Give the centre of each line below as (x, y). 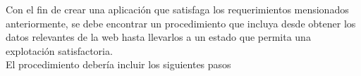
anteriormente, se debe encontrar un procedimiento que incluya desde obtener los (181, 23)
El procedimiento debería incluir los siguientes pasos (118, 64)
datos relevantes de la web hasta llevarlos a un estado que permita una (158, 37)
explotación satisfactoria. (59, 50)
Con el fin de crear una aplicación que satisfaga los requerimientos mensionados (177, 9)
